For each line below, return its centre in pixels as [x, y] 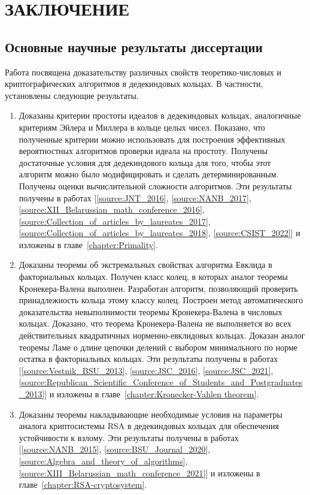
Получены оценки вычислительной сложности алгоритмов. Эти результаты [155, 185]
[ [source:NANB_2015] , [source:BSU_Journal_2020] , [115, 449]
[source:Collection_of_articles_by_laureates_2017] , [115, 221]
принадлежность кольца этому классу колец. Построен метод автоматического [161, 300]
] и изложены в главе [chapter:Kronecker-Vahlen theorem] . [152, 394]
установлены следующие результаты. [72, 95]
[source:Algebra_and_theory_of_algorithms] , [103, 461]
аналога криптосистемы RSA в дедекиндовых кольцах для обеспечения [149, 426]
